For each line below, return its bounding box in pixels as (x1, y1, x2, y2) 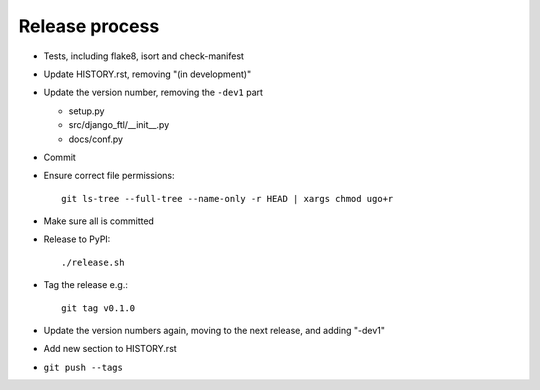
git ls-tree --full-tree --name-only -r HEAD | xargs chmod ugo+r (61, 193, 394, 204)
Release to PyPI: (43, 233, 111, 245)
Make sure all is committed (43, 215, 155, 227)
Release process (18, 15, 160, 37)
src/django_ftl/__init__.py (68, 119, 170, 131)
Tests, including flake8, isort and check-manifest (43, 50, 245, 62)
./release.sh (61, 256, 125, 268)
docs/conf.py (68, 133, 124, 145)
